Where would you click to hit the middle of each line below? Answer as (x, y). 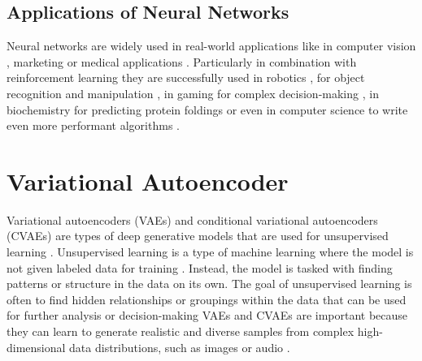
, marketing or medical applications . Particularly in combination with (182, 61)
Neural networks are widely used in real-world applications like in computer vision (211, 46)
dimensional (36, 347)
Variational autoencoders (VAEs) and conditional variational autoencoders (192, 219)
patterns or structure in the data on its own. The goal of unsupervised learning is (209, 284)
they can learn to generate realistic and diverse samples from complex (181, 331)
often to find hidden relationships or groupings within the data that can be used (207, 299)
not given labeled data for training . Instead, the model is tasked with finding (200, 267)
